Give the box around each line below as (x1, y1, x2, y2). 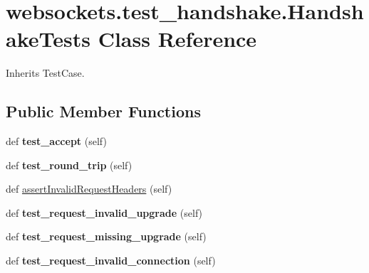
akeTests (6, 24, 90, 53)
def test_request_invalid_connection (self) (6, 253, 216, 268)
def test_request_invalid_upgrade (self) (6, 205, 203, 220)
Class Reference (98, 24, 257, 53)
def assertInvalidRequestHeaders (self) (6, 181, 172, 196)
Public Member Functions (6, 100, 201, 122)
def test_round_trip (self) (6, 157, 132, 172)
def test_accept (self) (6, 134, 107, 149)
